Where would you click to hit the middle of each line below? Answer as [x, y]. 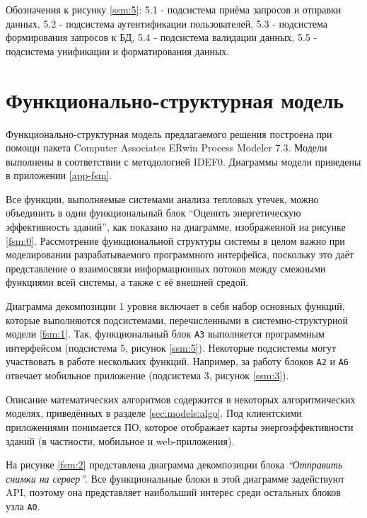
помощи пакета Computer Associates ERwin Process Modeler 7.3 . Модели [167, 148]
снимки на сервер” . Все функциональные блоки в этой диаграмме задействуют [175, 478]
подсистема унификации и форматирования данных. [118, 51]
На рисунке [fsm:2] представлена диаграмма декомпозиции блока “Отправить [174, 465]
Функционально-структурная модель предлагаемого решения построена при [169, 133]
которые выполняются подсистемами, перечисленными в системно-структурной [177, 320]
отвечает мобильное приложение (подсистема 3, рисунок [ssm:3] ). [147, 375]
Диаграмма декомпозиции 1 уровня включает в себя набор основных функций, [175, 306]
